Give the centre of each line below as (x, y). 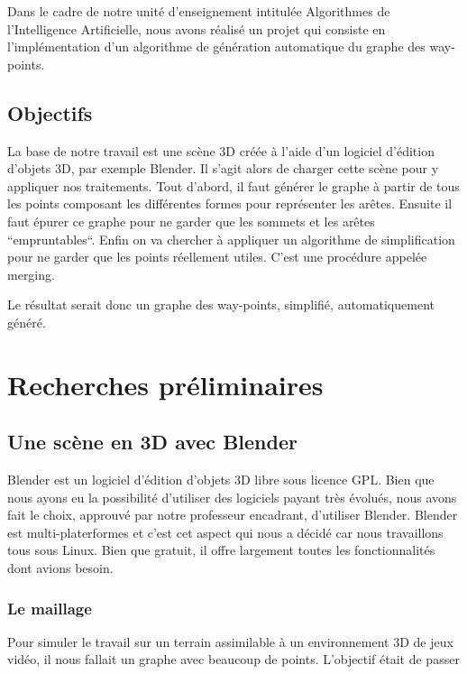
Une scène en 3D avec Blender (152, 442)
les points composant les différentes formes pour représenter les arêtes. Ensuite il (230, 203)
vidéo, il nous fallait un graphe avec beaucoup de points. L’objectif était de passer (233, 659)
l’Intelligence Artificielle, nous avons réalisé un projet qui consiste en (197, 28)
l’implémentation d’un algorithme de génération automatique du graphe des (216, 46)
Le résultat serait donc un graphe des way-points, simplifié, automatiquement (221, 305)
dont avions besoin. (60, 568)
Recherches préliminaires (165, 384)
